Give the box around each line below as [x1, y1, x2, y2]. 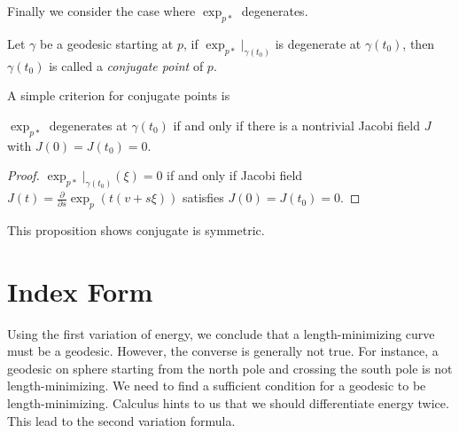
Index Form [7, 272, 153, 309]
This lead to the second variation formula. [7, 411, 236, 429]
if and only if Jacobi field [167, 166, 303, 185]
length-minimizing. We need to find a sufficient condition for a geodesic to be [7, 376, 426, 395]
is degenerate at [275, 34, 362, 52]
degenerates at [49, 115, 128, 134]
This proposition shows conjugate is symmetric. [7, 220, 265, 239]
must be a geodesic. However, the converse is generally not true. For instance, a [7, 342, 439, 360]
